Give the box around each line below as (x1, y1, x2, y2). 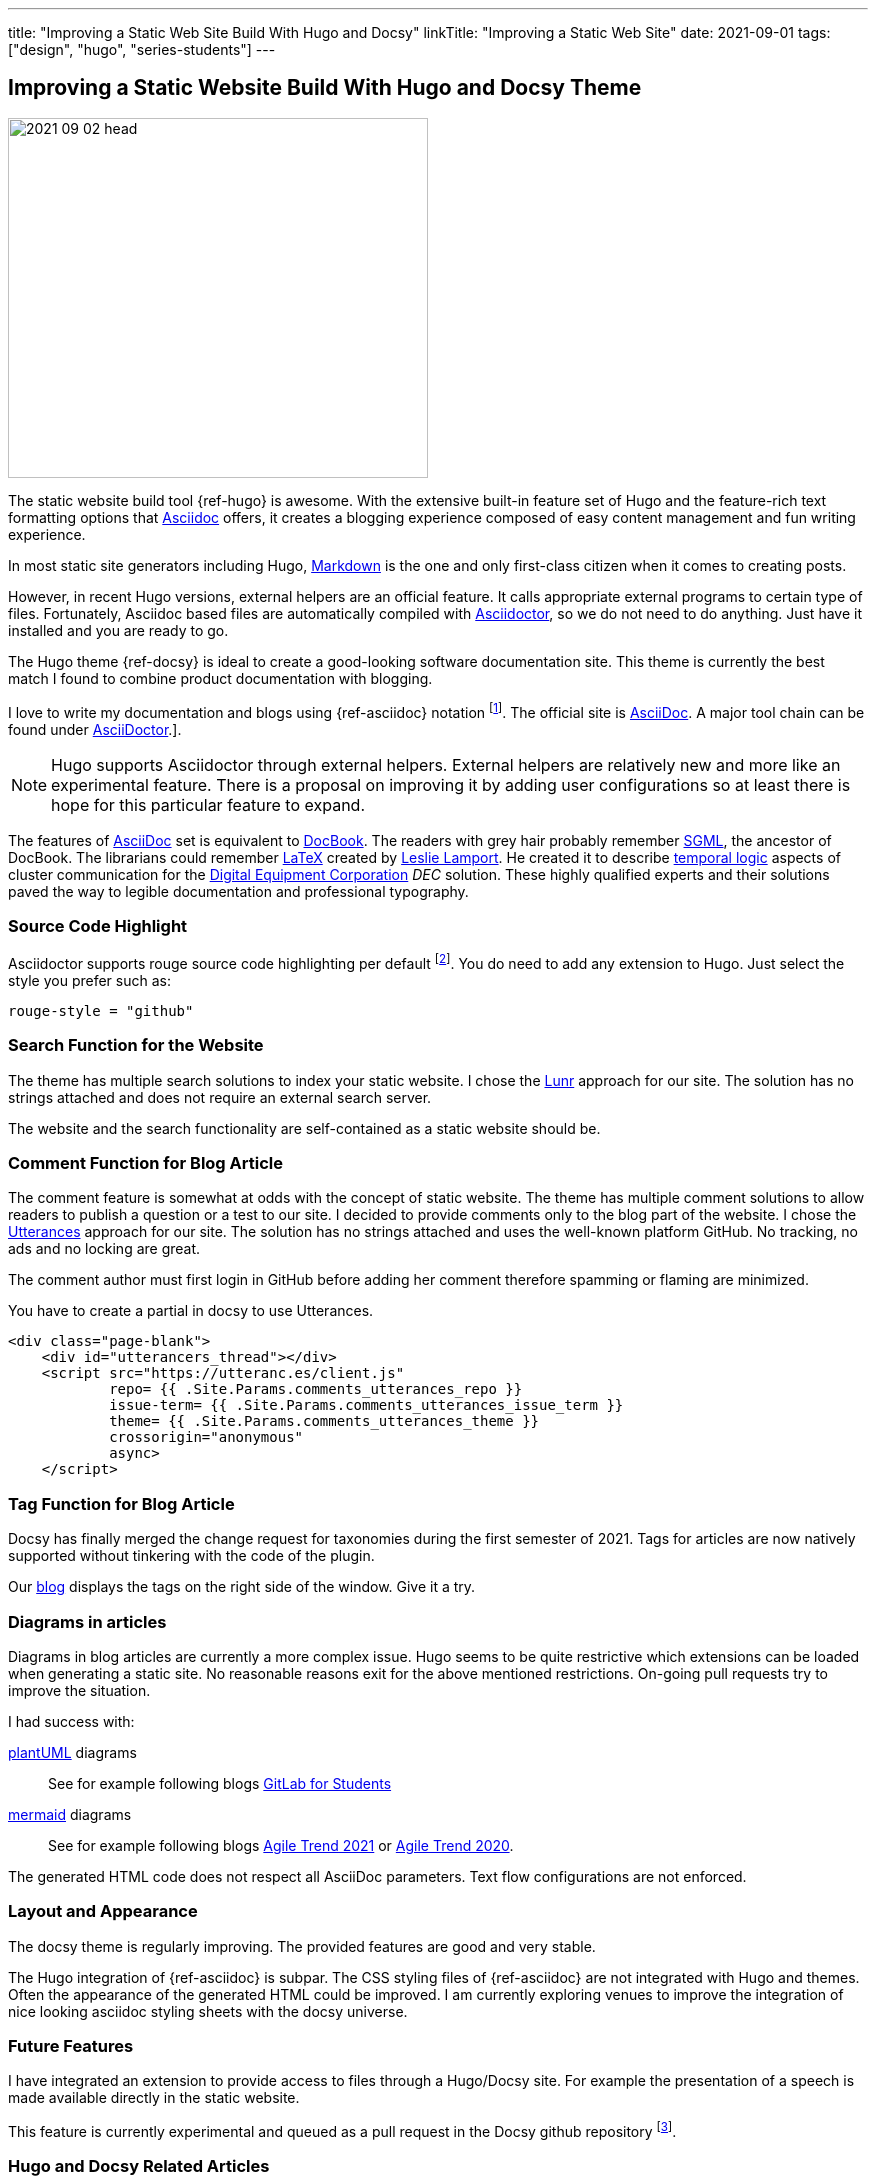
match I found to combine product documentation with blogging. (8, 669, 433, 687)
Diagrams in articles (8, 1611, 167, 1632)
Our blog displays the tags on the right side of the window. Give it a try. (8, 1578, 476, 1596)
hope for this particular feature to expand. (51, 794, 366, 815)
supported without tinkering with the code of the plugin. (8, 1547, 375, 1565)
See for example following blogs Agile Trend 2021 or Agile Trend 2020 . (48, 1836, 514, 1854)
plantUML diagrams (8, 1743, 137, 1761)
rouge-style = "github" (8, 1002, 194, 1019)
